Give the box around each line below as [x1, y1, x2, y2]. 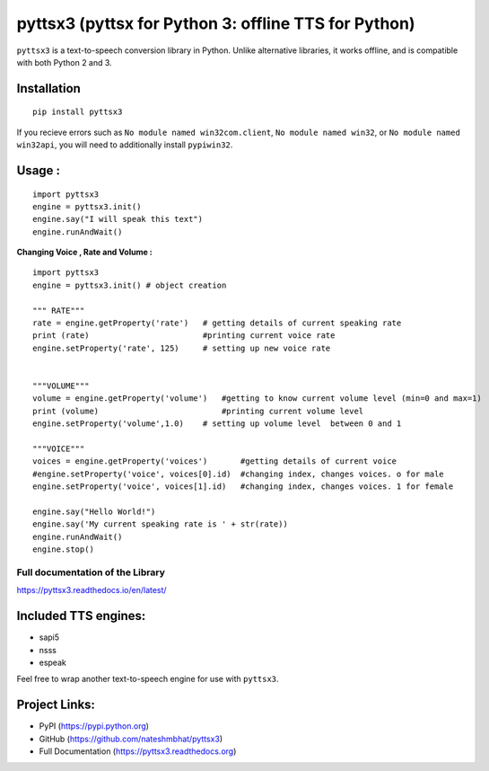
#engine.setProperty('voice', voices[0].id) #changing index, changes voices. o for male [32, 468, 444, 479]
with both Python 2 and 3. [16, 57, 112, 67]
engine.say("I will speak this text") [32, 214, 204, 225]
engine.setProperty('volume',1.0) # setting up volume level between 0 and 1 [32, 419, 402, 429]
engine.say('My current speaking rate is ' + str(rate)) [32, 519, 289, 529]
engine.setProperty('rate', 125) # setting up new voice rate [32, 342, 331, 353]
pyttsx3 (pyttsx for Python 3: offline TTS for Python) [16, 13, 416, 33]
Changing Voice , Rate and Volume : [16, 247, 153, 258]
